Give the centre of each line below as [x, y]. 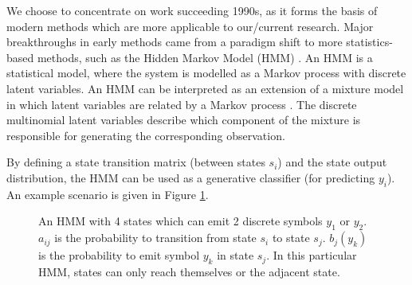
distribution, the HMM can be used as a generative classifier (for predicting [191, 177]
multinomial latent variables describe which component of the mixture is [184, 120]
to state [291, 238]
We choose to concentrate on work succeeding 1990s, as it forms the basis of [192, 10]
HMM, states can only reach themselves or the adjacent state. [189, 271]
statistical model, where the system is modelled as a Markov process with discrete [206, 73]
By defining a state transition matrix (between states [136, 162]
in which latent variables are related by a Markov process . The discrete [182, 104]
